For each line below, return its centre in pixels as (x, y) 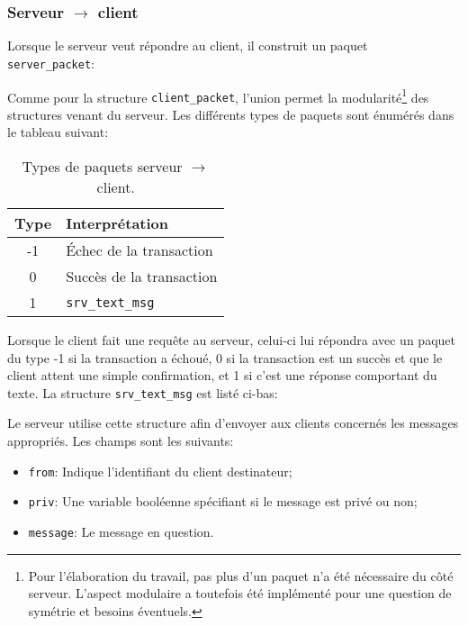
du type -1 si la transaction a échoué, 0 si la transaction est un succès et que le (225, 357)
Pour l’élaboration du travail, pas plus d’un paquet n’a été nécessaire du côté (241, 575)
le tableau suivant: (58, 132)
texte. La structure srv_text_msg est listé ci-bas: (143, 392)
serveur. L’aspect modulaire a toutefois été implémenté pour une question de (240, 593)
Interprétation (117, 223)
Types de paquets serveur (102, 167)
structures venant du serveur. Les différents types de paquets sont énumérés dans (231, 114)
